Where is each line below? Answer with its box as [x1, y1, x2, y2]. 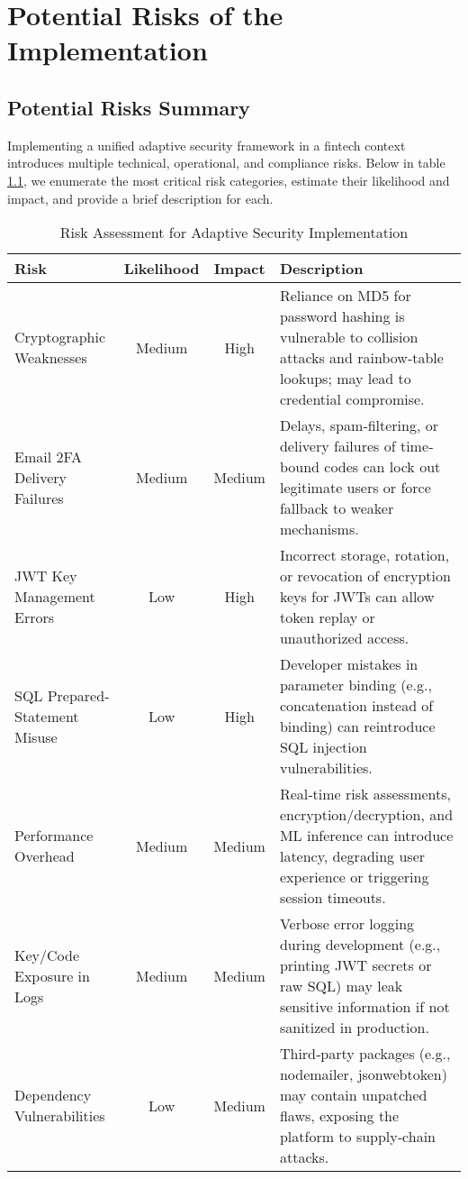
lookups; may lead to [279, 368, 411, 389]
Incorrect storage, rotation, [279, 544, 450, 566]
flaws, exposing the [279, 1105, 400, 1127]
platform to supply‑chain [279, 1126, 436, 1147]
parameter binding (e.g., [279, 674, 432, 696]
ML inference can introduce [279, 825, 454, 846]
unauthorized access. [279, 627, 409, 649]
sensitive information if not [279, 996, 450, 1018]
